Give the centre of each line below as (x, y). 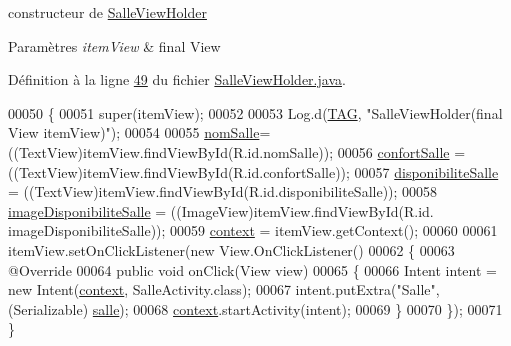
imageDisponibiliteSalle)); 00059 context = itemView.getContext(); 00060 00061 (253, 230)
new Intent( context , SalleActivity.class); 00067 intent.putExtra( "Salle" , (224, 289)
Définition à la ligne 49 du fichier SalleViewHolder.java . (177, 79)
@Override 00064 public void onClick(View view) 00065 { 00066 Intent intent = (252, 269)
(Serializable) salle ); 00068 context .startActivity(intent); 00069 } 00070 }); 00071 (255, 308)
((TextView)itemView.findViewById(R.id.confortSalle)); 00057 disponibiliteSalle (253, 171)
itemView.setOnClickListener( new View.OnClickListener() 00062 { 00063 (231, 249)
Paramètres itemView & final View (114, 45)
